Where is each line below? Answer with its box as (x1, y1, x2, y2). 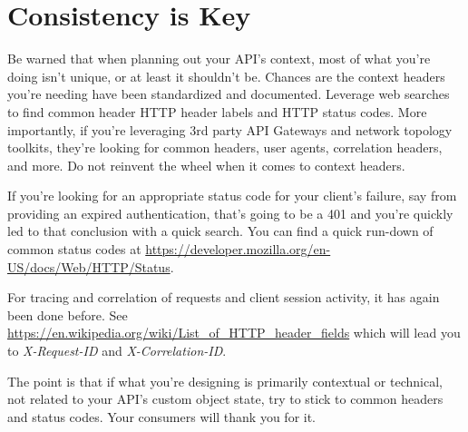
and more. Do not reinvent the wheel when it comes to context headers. (7, 155, 405, 174)
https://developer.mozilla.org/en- (145, 240, 331, 259)
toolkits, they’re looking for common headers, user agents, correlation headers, (7, 138, 443, 157)
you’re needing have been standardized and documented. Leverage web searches (7, 84, 450, 103)
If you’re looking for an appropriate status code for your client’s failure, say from (7, 186, 457, 205)
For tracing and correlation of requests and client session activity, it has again (7, 288, 440, 307)
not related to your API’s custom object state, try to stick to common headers (7, 389, 444, 408)
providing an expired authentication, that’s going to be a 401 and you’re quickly (7, 203, 453, 222)
